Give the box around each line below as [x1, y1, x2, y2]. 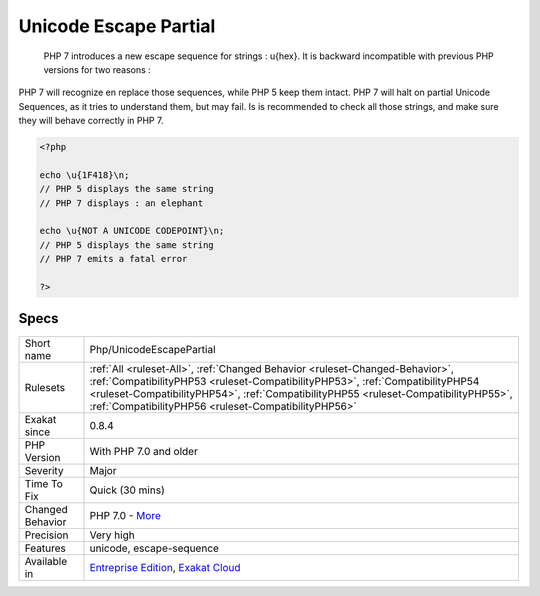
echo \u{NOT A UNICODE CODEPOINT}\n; [39, 225, 225, 237]
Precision [24, 528, 69, 542]
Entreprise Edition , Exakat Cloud [89, 560, 241, 574]
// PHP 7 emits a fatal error [39, 253, 188, 265]
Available [24, 554, 68, 568]
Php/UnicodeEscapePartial [89, 342, 216, 356]
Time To [24, 476, 64, 490]
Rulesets [24, 380, 65, 394]
